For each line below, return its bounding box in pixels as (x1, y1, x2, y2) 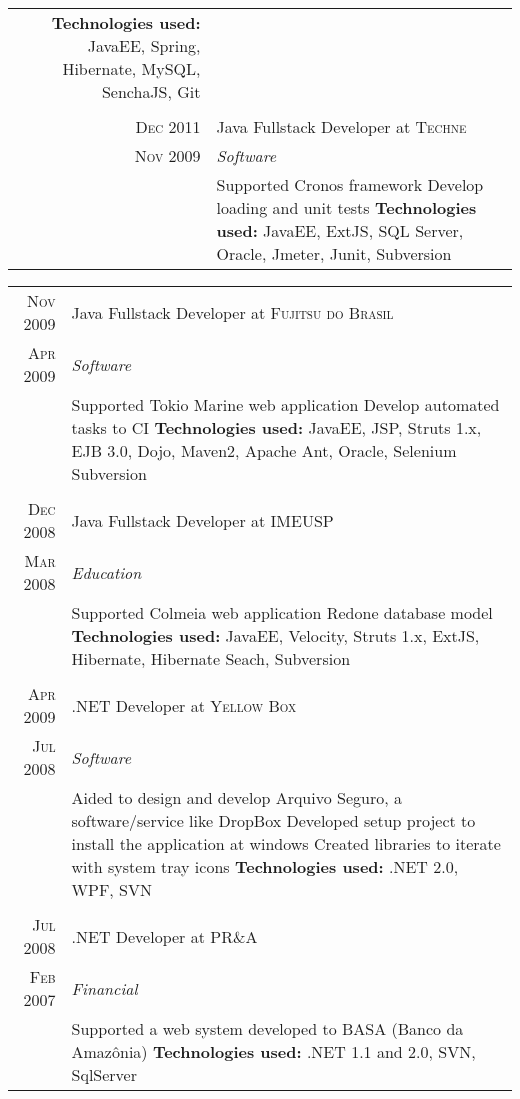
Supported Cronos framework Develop (216, 173, 484, 196)
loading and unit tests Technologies (216, 196, 477, 219)
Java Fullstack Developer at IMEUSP (71, 508, 334, 532)
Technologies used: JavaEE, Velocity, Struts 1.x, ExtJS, (71, 624, 480, 647)
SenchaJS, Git (101, 80, 201, 103)
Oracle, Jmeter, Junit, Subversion (216, 242, 452, 265)
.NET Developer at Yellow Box (71, 693, 297, 717)
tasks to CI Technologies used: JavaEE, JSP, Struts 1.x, (71, 416, 482, 439)
